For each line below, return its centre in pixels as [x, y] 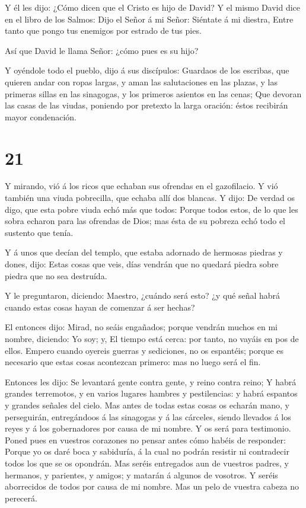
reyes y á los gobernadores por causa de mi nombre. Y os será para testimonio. [148, 428]
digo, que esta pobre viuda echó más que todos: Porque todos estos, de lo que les [152, 209]
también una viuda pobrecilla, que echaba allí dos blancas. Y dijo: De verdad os [150, 198]
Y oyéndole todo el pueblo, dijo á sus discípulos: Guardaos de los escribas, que [147, 70]
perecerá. [21, 498]
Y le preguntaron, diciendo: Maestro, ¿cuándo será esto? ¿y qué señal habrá [143, 295]
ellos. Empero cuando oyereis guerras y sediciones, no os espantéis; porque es [144, 350]
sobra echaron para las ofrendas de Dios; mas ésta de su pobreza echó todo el [145, 221]
